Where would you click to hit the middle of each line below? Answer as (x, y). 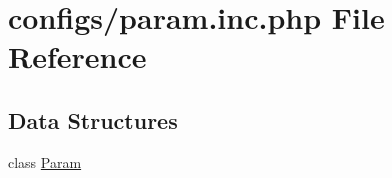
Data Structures (93, 119)
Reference (77, 56)
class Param (45, 161)
